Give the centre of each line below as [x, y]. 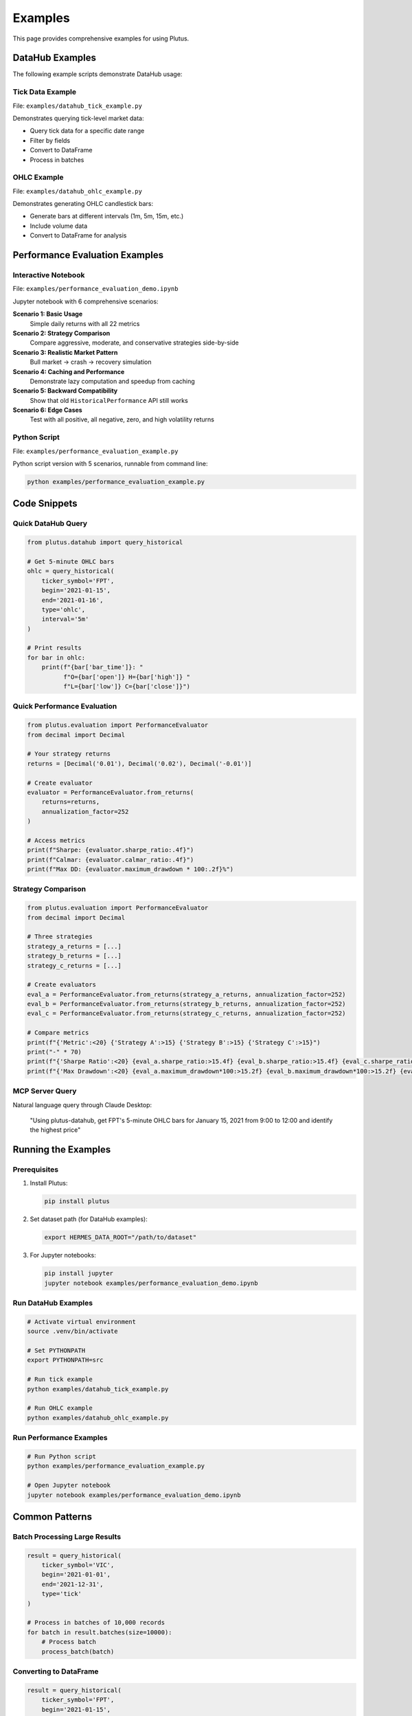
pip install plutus [77, 1202]
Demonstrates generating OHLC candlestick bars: [83, 204]
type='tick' [62, 1594]
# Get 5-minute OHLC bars [71, 561]
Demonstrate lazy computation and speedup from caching [112, 381]
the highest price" [55, 1130]
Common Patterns [53, 1517]
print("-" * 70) [55, 1052]
